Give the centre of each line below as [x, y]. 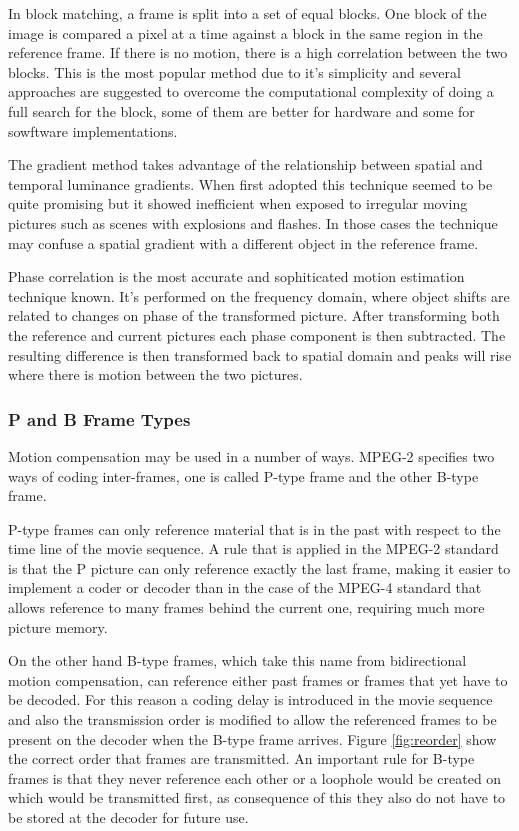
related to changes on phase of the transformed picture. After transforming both [254, 315]
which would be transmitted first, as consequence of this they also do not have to [257, 797]
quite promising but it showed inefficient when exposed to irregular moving [238, 203]
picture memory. [58, 626]
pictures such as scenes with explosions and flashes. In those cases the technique [253, 222]
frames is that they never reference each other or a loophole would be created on [255, 777]
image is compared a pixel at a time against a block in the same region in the [245, 32]
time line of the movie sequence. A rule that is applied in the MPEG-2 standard [253, 548]
